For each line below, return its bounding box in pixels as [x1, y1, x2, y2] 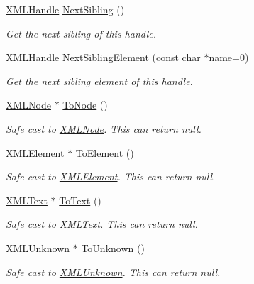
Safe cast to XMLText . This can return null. [6, 217, 198, 231]
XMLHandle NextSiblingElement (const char [6, 50, 201, 65]
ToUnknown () [81, 240, 145, 255]
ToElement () [75, 145, 134, 160]
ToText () [59, 192, 101, 207]
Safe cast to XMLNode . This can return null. [6, 121, 201, 136]
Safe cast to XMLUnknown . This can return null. [6, 264, 221, 279]
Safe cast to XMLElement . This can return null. [6, 169, 216, 184]
